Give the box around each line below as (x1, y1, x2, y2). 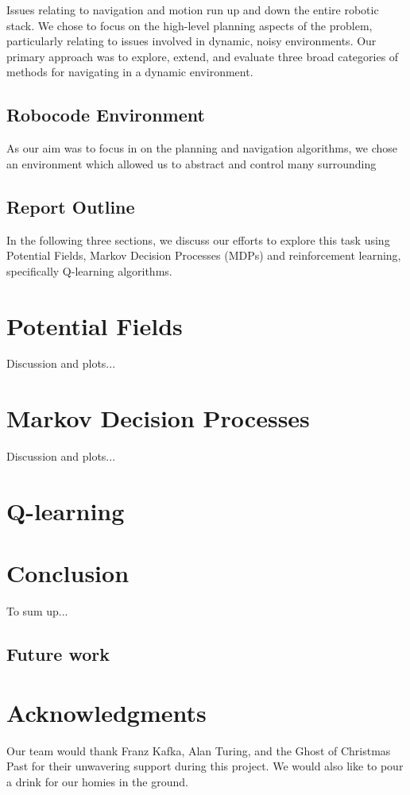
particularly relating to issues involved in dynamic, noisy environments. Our (6, 33, 377, 49)
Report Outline (6, 194, 135, 218)
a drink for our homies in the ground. (6, 773, 188, 789)
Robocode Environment (6, 102, 205, 127)
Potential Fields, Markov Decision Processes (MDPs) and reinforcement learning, (6, 247, 401, 264)
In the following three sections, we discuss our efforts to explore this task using (6, 231, 390, 248)
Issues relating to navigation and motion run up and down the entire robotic (6, 2, 379, 17)
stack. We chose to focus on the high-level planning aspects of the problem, (6, 17, 373, 33)
